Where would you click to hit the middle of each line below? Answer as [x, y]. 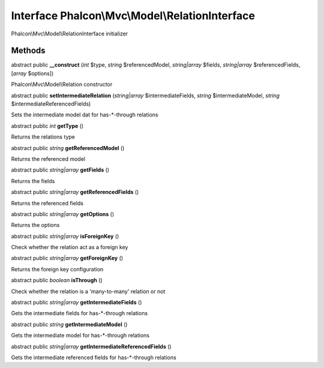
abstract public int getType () [47, 125]
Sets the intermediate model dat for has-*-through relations [85, 115]
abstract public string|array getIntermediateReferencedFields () [91, 346]
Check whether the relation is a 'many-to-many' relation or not [88, 291]
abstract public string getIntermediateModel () [69, 324]
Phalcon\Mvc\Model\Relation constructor [62, 85]
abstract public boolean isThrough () [57, 280]
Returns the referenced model [48, 158]
